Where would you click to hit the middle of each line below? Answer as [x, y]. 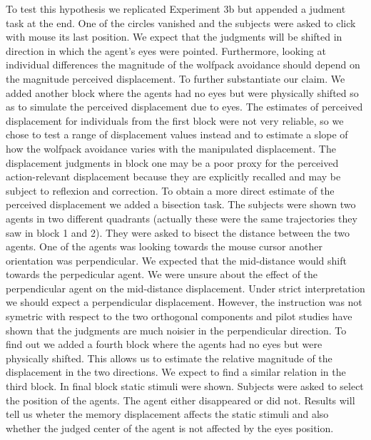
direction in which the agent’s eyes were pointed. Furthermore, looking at [166, 50]
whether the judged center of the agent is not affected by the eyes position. [170, 428]
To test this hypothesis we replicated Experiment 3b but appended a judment [176, 9]
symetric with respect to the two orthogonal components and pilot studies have [179, 316]
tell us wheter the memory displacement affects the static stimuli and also [167, 414]
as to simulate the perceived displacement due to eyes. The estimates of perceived [184, 107]
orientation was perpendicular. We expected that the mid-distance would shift [176, 260]
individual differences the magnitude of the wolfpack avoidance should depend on [183, 65]
